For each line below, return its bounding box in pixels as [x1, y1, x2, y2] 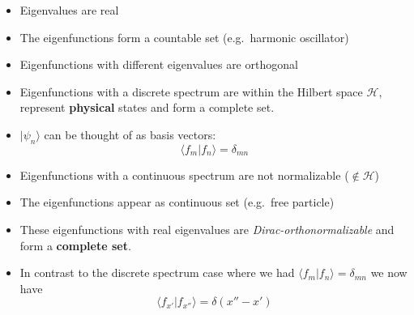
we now [370, 264, 408, 281]
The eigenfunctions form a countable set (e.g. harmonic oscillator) [19, 28, 349, 45]
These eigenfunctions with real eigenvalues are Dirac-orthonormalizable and [19, 220, 395, 237]
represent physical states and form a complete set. [19, 99, 275, 116]
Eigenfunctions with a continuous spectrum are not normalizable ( [19, 166, 349, 183]
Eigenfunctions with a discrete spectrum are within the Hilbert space [19, 83, 363, 100]
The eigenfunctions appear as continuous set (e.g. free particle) [19, 194, 335, 211]
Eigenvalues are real [19, 2, 119, 18]
